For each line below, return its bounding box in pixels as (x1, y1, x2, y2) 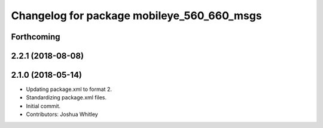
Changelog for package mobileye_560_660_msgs (11, 9, 263, 22)
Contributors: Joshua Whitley (26, 111, 98, 118)
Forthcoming (11, 32, 60, 42)
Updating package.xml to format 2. (26, 86, 112, 93)
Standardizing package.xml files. (26, 94, 107, 101)
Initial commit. (26, 102, 61, 109)
